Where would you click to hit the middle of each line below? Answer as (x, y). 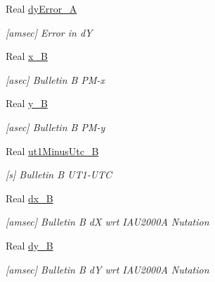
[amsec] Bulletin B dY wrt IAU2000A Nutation (107, 269)
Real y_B (27, 103)
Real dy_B (30, 245)
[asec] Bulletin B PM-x (55, 79)
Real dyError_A (41, 8)
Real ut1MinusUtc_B (52, 151)
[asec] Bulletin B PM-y (56, 127)
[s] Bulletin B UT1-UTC (59, 174)
